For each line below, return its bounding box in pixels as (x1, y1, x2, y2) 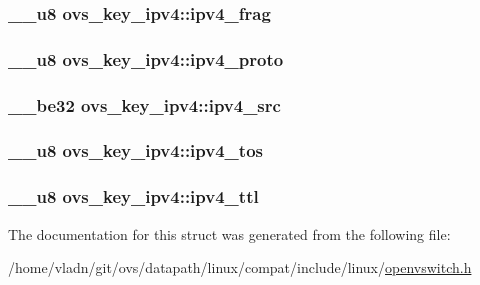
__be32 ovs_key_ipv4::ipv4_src (8, 92, 281, 117)
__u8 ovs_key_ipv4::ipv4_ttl (8, 184, 259, 209)
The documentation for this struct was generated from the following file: (8, 223, 451, 244)
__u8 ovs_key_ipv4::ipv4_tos (8, 138, 263, 163)
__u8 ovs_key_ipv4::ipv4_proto (8, 46, 284, 71)
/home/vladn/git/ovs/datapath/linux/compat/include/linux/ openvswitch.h (8, 257, 472, 278)
